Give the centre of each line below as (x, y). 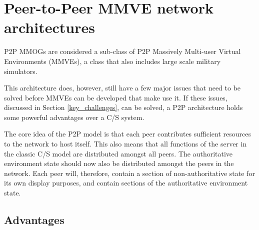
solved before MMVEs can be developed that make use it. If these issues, (116, 97)
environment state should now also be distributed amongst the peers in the (119, 163)
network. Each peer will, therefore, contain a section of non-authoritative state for (129, 173)
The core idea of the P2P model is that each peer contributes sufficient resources (128, 134)
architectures (49, 27)
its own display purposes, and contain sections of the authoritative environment (126, 183)
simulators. (21, 71)
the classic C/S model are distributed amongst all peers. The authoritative (118, 153)
